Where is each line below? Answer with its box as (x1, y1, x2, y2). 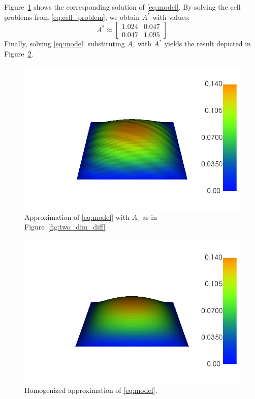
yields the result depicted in (164, 38, 251, 49)
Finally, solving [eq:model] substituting (4, 38, 125, 49)
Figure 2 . (4, 48, 34, 59)
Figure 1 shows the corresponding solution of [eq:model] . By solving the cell (4, 2, 241, 12)
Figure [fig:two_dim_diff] (24, 221, 106, 232)
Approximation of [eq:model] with (24, 211, 130, 222)
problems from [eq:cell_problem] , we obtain (4, 11, 140, 22)
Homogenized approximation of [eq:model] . (24, 385, 157, 395)
